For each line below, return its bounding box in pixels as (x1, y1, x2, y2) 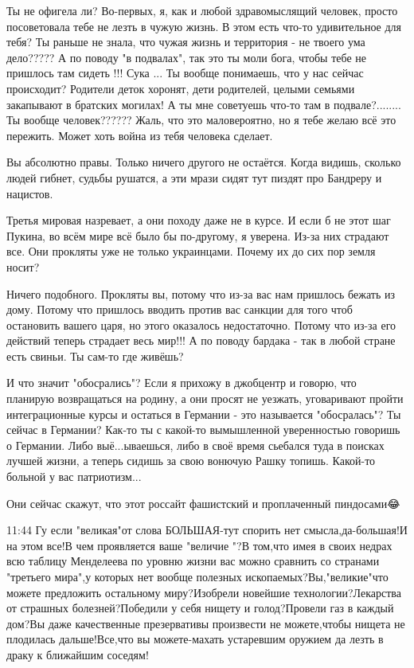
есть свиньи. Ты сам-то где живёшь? (6, 347, 184, 364)
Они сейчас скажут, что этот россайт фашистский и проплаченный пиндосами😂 (6, 494, 400, 511)
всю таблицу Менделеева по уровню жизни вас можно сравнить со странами (6, 553, 380, 569)
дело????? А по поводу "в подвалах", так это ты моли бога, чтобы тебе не (6, 49, 367, 65)
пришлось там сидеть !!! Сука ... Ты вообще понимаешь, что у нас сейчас (6, 64, 364, 81)
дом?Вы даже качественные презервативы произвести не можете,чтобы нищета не (6, 615, 405, 631)
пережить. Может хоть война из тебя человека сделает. (6, 127, 273, 143)
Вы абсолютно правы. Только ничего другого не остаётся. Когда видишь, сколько (6, 154, 401, 170)
